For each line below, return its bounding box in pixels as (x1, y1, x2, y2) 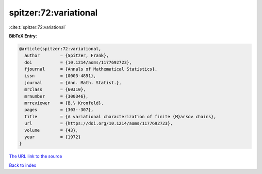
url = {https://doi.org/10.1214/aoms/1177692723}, (24, 121, 173, 126)
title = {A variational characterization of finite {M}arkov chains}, (24, 114, 216, 119)
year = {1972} (24, 134, 81, 140)
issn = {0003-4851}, (24, 73, 97, 79)
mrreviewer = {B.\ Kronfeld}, (24, 100, 104, 106)
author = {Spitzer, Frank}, (24, 53, 109, 58)
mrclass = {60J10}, (24, 87, 86, 92)
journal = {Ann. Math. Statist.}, (24, 80, 122, 85)
